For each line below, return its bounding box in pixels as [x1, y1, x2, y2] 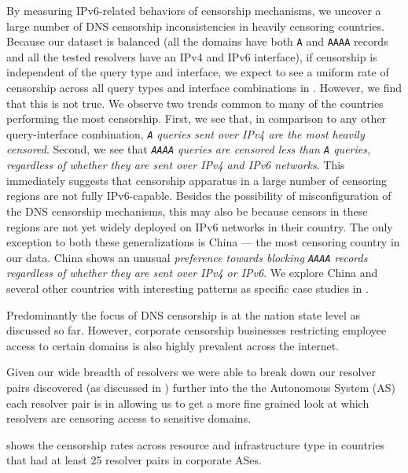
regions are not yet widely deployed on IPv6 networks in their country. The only [6, 218, 393, 235]
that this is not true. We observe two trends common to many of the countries [6, 94, 384, 111]
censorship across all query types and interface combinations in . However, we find [6, 79, 402, 96]
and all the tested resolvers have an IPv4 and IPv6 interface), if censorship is [6, 48, 377, 65]
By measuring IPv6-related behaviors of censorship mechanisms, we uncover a [6, 2, 381, 18]
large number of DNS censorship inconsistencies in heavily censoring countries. [6, 17, 384, 34]
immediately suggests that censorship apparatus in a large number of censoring [6, 172, 388, 188]
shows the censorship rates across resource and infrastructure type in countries [6, 436, 384, 453]
